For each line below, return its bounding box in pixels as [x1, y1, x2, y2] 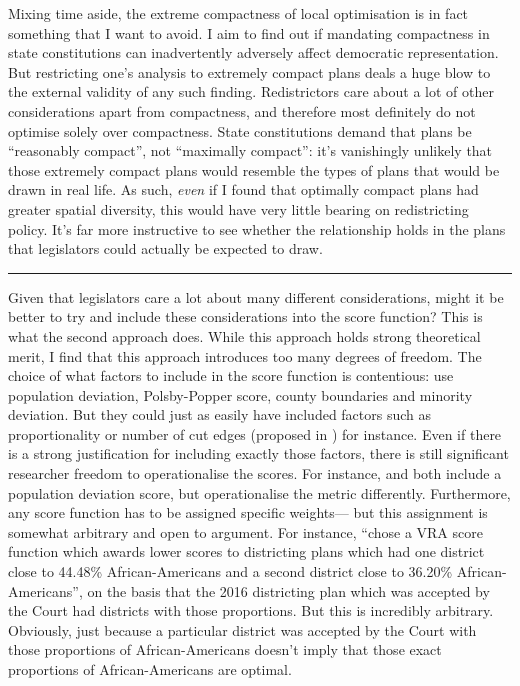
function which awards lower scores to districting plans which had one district [8, 541, 485, 562]
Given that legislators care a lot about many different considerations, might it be [8, 286, 504, 307]
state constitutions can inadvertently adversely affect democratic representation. [8, 42, 499, 63]
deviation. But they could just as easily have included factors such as [8, 404, 432, 425]
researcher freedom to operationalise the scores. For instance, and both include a [8, 463, 502, 484]
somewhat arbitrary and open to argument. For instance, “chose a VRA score [8, 521, 483, 542]
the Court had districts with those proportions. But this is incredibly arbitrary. [8, 600, 494, 621]
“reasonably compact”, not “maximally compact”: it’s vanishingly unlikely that [8, 140, 493, 161]
